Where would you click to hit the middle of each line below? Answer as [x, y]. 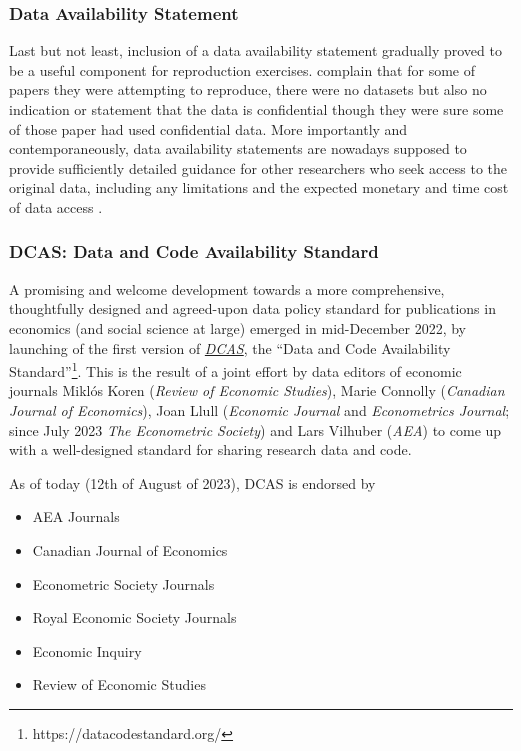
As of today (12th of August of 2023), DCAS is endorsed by [192, 482]
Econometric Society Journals [123, 583]
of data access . [56, 206]
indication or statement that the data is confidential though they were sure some [256, 109]
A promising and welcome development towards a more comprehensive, [227, 288]
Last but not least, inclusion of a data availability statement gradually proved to [255, 50]
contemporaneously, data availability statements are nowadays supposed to [238, 148]
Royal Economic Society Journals [134, 617]
